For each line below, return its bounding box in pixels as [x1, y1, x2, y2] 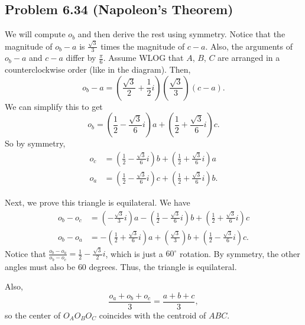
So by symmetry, [5, 137, 66, 149]
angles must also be [5, 260, 76, 272]
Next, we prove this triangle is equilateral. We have [5, 196, 190, 208]
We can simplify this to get [5, 100, 103, 112]
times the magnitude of [100, 40, 185, 52]
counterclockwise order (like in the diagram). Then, [5, 63, 191, 76]
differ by [66, 51, 96, 64]
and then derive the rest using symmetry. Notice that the [77, 28, 285, 40]
